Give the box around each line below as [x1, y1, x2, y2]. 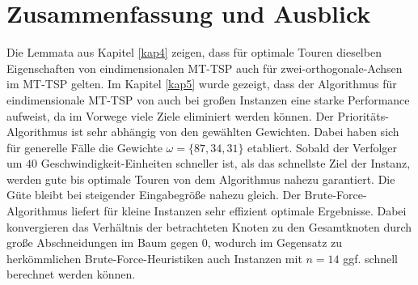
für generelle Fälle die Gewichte [6, 138, 163, 155]
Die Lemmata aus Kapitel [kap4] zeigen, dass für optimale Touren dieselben [6, 44, 382, 61]
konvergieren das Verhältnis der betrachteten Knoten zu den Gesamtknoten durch [6, 218, 412, 235]
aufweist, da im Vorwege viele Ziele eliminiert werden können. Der [6, 107, 334, 124]
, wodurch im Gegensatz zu [207, 234, 343, 251]
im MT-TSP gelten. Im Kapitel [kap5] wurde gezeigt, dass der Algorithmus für [6, 75, 397, 92]
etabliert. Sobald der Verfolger [247, 138, 398, 155]
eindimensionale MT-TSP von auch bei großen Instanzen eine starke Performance [6, 91, 410, 108]
